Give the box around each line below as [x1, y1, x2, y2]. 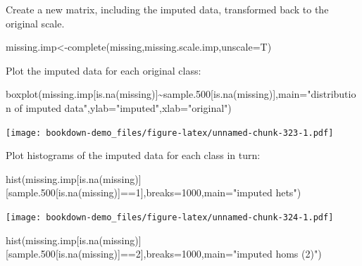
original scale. [6, 15, 65, 30]
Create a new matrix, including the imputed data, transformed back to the [6, 2, 329, 16]
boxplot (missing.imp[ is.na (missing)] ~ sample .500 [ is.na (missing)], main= [6, 87, 308, 101]
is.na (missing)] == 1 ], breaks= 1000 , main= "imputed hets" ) [58, 185, 301, 200]
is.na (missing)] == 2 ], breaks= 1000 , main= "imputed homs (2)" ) [58, 246, 322, 261]
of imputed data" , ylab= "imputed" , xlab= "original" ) [14, 100, 232, 115]
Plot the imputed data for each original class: [6, 63, 201, 77]
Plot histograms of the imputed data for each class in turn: [6, 148, 261, 163]
